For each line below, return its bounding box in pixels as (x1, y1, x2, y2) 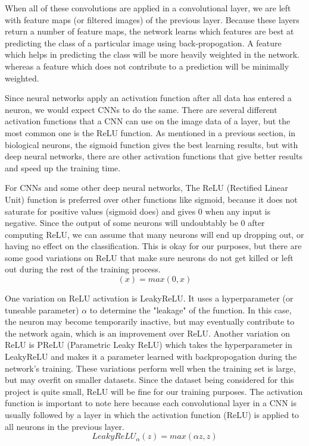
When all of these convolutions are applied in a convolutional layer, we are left (5, 2, 291, 14)
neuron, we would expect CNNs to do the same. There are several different (5, 103, 277, 115)
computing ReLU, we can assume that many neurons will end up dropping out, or (5, 228, 304, 240)
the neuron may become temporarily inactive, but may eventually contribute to (5, 315, 295, 328)
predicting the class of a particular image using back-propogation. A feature (5, 36, 282, 49)
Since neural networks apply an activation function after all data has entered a (5, 92, 292, 104)
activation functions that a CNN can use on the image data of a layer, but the (5, 115, 291, 127)
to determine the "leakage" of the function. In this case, (89, 303, 292, 316)
